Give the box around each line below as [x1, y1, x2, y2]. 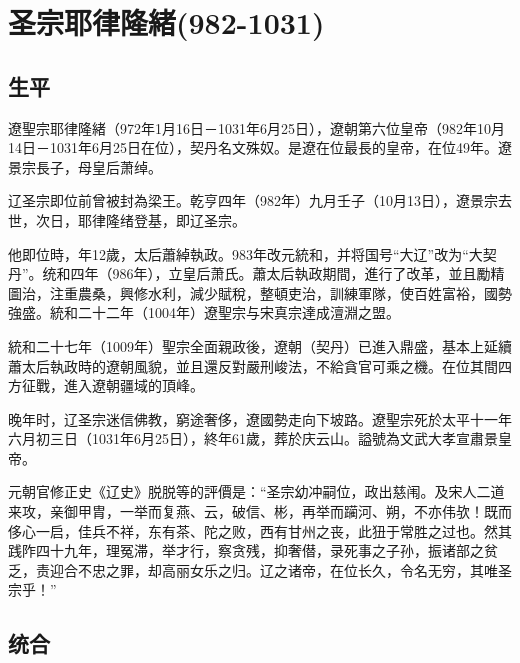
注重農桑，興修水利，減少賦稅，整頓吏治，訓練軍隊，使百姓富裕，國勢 [49, 282, 512, 303]
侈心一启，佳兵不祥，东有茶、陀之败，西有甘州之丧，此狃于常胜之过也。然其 [8, 520, 512, 541]
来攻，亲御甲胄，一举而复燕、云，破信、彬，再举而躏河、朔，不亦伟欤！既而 [8, 501, 512, 522]
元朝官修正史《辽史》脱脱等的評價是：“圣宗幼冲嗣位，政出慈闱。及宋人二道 [8, 481, 505, 502]
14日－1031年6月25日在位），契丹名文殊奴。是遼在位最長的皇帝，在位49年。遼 [8, 137, 512, 158]
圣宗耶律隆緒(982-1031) [8, 2, 325, 43]
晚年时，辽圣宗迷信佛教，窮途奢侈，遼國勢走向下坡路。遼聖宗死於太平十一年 [8, 408, 512, 429]
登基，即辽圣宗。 [133, 209, 246, 230]
